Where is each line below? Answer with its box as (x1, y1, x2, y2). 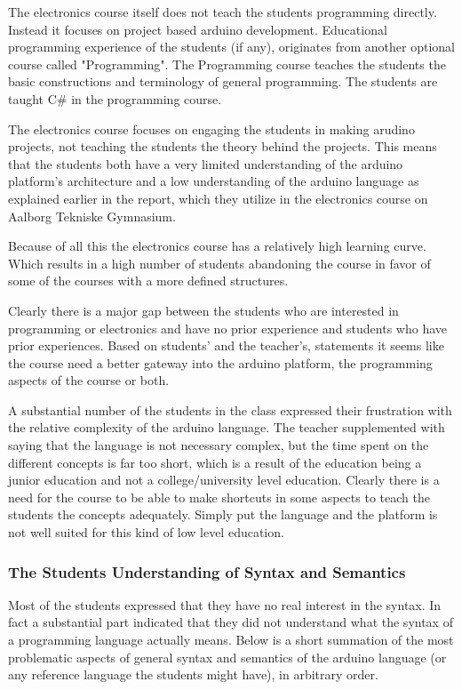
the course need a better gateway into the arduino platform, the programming (8, 353, 433, 372)
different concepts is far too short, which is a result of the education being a (8, 453, 422, 471)
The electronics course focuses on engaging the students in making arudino (8, 119, 415, 138)
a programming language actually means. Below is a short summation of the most (8, 630, 454, 649)
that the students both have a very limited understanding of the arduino (8, 154, 403, 172)
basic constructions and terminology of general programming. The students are (8, 72, 438, 91)
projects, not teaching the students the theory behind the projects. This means (8, 137, 437, 156)
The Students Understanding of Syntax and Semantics (8, 560, 406, 582)
